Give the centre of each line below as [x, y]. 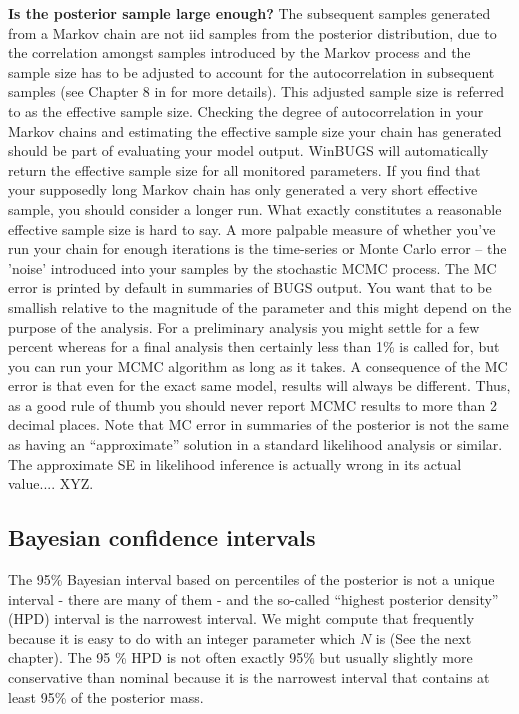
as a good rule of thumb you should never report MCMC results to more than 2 [252, 404]
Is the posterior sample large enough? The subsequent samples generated [249, 13]
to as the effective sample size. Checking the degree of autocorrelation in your [246, 110]
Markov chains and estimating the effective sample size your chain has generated [255, 130]
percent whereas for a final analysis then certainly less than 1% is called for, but [254, 346]
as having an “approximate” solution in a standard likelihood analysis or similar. [255, 444]
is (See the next [423, 637]
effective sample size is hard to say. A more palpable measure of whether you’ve [252, 228]
